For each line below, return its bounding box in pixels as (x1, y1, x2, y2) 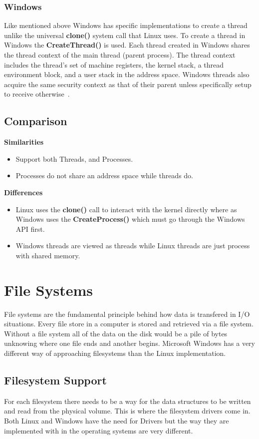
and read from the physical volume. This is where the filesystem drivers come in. (4, 405, 251, 416)
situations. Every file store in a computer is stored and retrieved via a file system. (4, 318, 254, 329)
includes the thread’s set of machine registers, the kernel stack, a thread (4, 59, 224, 70)
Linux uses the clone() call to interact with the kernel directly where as (15, 204, 237, 214)
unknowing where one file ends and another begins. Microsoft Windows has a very (4, 338, 256, 348)
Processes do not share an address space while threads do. (15, 170, 194, 181)
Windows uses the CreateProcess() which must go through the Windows (15, 214, 245, 224)
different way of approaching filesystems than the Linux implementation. (4, 348, 226, 358)
